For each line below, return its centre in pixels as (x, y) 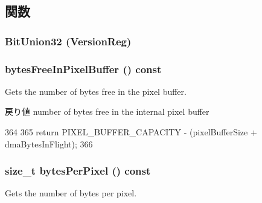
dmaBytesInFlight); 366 (49, 143)
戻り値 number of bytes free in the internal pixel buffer (107, 111)
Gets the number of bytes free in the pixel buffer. (96, 91)
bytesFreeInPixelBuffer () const (83, 69)
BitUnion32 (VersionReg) (68, 41)
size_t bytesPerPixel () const (78, 171)
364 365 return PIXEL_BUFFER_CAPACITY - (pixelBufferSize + (131, 132)
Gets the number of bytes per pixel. (71, 193)
